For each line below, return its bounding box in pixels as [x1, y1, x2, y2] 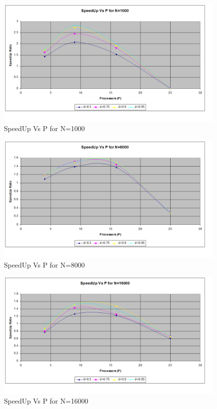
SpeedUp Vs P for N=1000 [4, 123, 85, 134]
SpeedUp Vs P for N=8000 [4, 259, 85, 270]
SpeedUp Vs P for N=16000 [4, 396, 88, 406]
